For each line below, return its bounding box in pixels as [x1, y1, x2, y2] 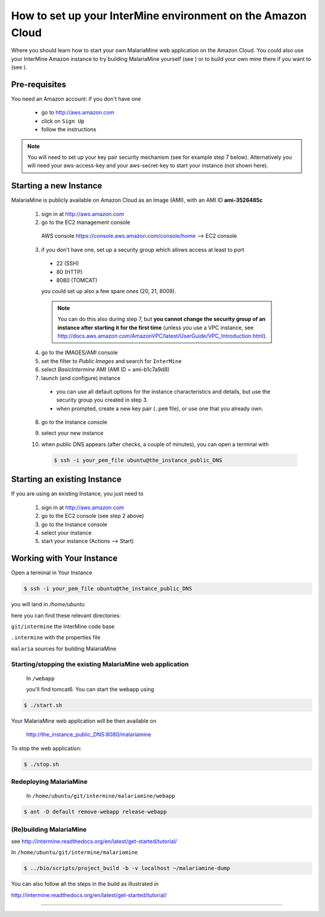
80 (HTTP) [56, 268, 83, 275]
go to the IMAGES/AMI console [41, 349, 118, 356]
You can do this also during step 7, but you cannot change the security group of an [57, 316, 266, 323]
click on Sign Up [41, 117, 85, 125]
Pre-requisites [11, 79, 66, 90]
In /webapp [26, 674, 55, 682]
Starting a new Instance [11, 181, 102, 191]
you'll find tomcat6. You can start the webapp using [26, 686, 155, 693]
